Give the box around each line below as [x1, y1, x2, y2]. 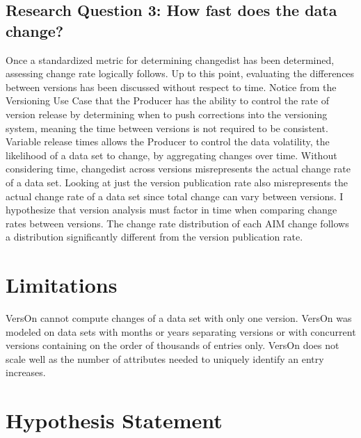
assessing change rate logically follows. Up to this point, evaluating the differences [6, 66, 355, 81]
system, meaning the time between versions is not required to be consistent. [6, 120, 328, 135]
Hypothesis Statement [6, 406, 223, 435]
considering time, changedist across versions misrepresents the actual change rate [6, 161, 351, 176]
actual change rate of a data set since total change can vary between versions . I [6, 188, 344, 203]
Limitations [6, 270, 118, 299]
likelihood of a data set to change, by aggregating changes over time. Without [6, 147, 337, 162]
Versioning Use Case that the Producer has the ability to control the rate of [6, 93, 330, 108]
